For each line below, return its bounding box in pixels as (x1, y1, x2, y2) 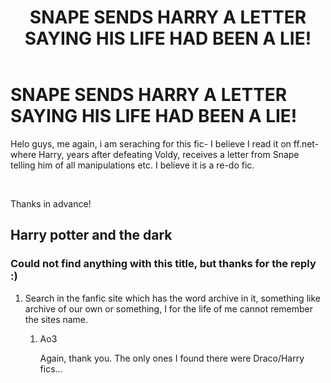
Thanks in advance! (10, 197, 92, 210)
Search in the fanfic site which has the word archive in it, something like (24, 292, 321, 304)
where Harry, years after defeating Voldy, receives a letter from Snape (10, 148, 300, 160)
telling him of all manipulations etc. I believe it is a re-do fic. (10, 159, 255, 171)
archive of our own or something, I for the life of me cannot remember (24, 302, 314, 315)
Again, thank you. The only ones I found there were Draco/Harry (39, 352, 305, 364)
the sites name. (24, 313, 89, 325)
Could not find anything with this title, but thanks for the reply (10, 257, 317, 271)
